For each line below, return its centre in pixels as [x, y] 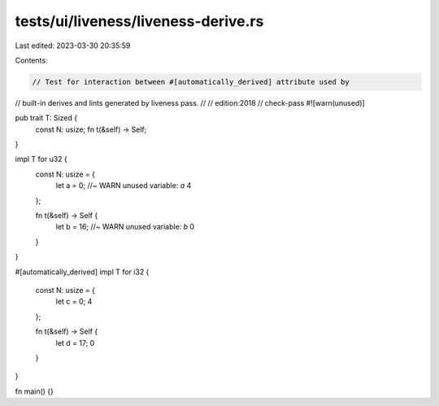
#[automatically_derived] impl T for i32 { [82, 272]
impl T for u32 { [41, 159]
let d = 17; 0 [75, 343]
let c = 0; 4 [74, 302]
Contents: [31, 60]
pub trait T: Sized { [46, 118]
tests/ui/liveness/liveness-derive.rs [139, 21]
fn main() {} [35, 391]
